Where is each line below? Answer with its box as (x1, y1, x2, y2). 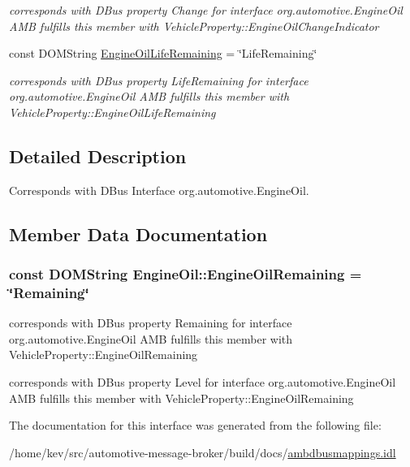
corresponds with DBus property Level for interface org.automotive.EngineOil (9, 374, 396, 391)
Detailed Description (9, 143, 187, 168)
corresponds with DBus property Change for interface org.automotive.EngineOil (9, 2, 403, 18)
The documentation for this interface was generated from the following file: (9, 417, 382, 434)
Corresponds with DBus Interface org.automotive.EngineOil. (9, 181, 309, 198)
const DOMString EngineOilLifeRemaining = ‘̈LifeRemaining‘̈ (9, 45, 317, 62)
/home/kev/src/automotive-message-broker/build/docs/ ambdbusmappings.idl (9, 443, 396, 461)
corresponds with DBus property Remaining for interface (9, 314, 292, 331)
